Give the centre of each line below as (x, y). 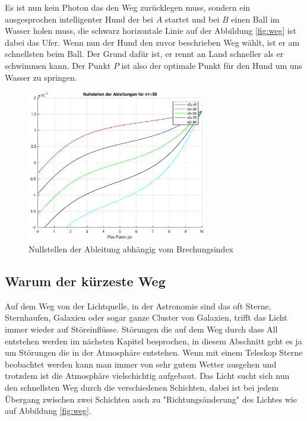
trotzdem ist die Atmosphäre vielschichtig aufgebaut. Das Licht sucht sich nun (147, 376)
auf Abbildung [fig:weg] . (48, 411)
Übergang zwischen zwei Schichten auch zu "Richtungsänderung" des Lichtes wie (151, 399)
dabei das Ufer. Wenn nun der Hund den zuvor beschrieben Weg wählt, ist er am (152, 42)
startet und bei (192, 19)
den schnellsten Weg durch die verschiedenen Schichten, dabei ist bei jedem (142, 387)
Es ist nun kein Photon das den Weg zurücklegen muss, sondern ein (128, 7)
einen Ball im (255, 19)
